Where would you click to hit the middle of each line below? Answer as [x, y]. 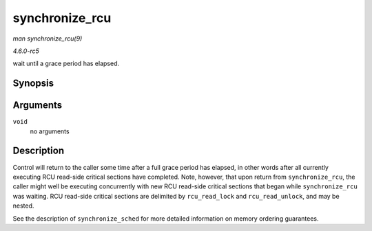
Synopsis [33, 84]
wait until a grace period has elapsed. [66, 64]
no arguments [50, 131]
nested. [23, 206]
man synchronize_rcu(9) [48, 38]
